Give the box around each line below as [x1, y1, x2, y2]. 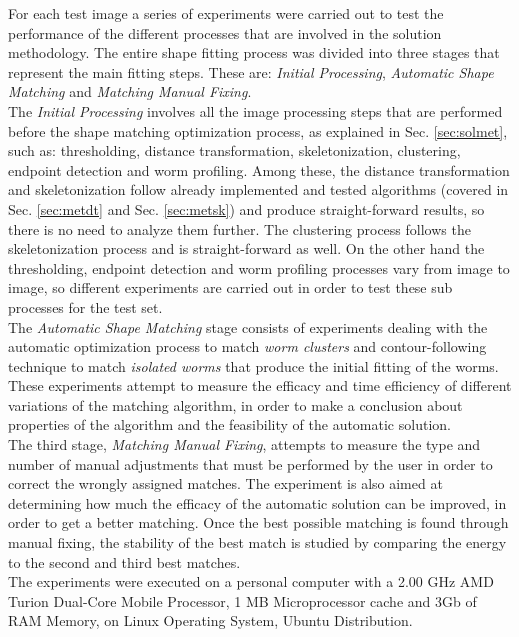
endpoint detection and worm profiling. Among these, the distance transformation [8, 159, 510, 180]
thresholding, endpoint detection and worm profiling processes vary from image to [8, 257, 510, 278]
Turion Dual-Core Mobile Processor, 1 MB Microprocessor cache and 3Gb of [8, 590, 477, 611]
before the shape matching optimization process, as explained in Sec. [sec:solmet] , [8, 120, 508, 141]
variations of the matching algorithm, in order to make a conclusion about [8, 394, 463, 415]
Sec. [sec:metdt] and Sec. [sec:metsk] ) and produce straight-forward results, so [8, 198, 485, 219]
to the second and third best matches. [8, 551, 241, 572]
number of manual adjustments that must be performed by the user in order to [8, 453, 493, 474]
